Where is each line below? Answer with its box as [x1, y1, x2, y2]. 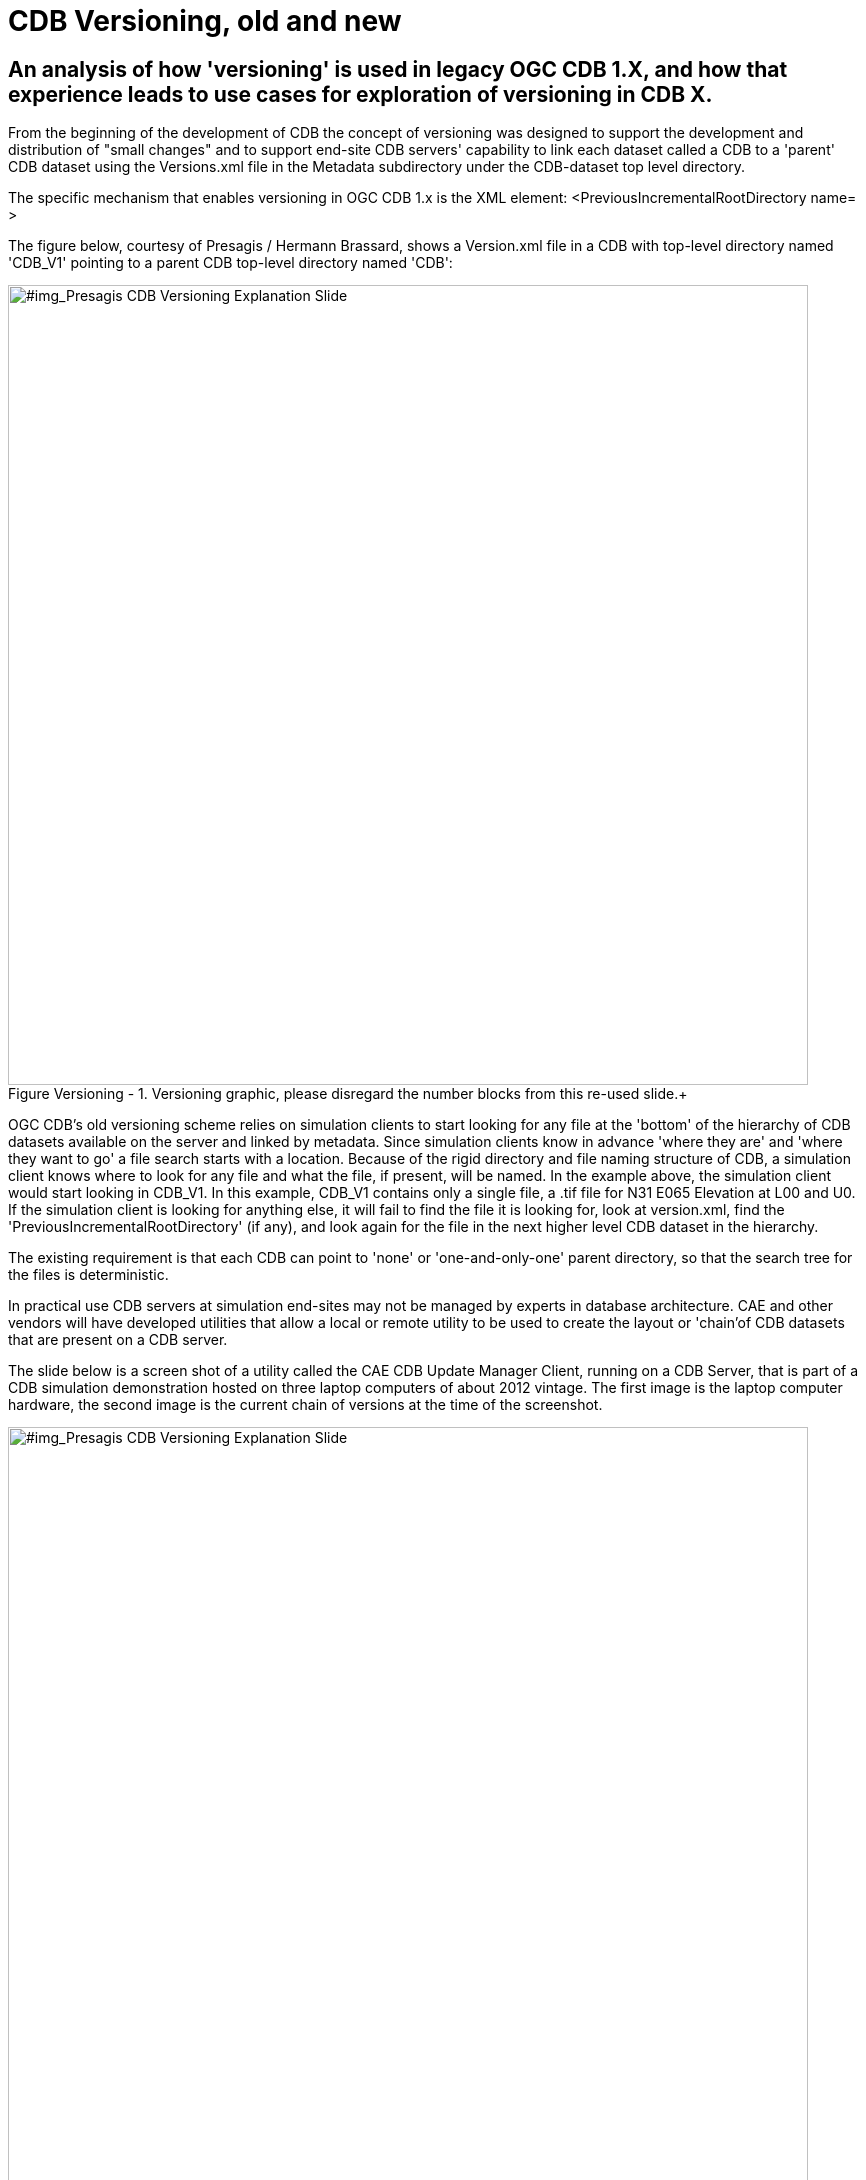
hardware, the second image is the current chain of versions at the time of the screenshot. [8, 1396, 603, 1414]
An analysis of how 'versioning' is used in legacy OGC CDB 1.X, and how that [8, 56, 788, 82]
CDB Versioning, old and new [8, 4, 402, 38]
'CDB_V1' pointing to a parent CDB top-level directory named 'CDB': [8, 254, 453, 272]
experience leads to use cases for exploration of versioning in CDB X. [8, 81, 713, 107]
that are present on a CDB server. [8, 1331, 228, 1349]
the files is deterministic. [8, 1266, 169, 1284]
